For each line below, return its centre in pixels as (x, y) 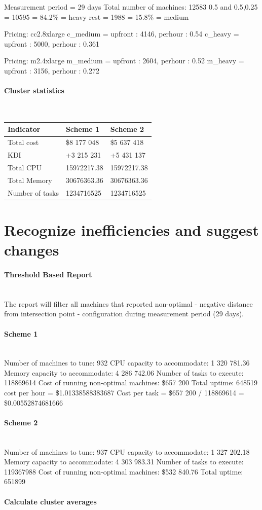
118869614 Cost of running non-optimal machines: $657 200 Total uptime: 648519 (131, 382)
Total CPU (25, 167)
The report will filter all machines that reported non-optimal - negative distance (128, 303)
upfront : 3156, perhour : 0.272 (52, 70)
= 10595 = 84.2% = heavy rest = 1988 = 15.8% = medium (97, 16)
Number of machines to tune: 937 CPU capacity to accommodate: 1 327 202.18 (127, 451)
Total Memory (30, 180)
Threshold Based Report (48, 274)
